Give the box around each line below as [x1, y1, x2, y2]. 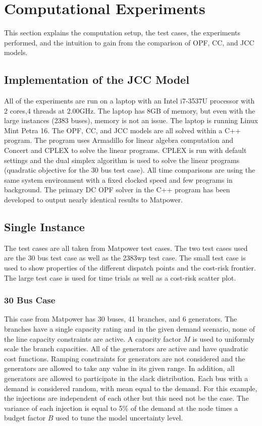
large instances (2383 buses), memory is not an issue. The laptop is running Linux [4, 115, 258, 126]
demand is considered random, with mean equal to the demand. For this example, [4, 383, 257, 393]
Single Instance [4, 219, 85, 235]
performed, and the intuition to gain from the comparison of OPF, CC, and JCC [4, 37, 254, 47]
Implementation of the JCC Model [4, 72, 189, 87]
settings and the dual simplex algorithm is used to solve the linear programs [4, 154, 240, 165]
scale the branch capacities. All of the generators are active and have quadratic [4, 343, 248, 354]
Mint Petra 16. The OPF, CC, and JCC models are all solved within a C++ [4, 125, 241, 135]
